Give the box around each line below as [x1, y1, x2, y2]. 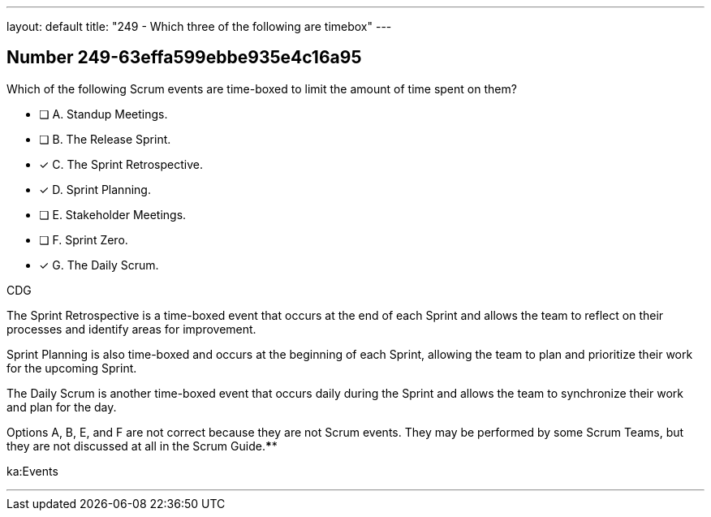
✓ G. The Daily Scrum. [39, 257, 159, 272]
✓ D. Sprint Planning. [39, 182, 151, 196]
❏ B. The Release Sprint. [39, 131, 171, 146]
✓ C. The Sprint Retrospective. [39, 157, 203, 171]
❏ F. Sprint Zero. [39, 232, 128, 247]
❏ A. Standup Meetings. [39, 106, 168, 121]
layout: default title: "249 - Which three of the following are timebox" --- [6, 19, 392, 33]
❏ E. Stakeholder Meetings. [39, 207, 187, 222]
